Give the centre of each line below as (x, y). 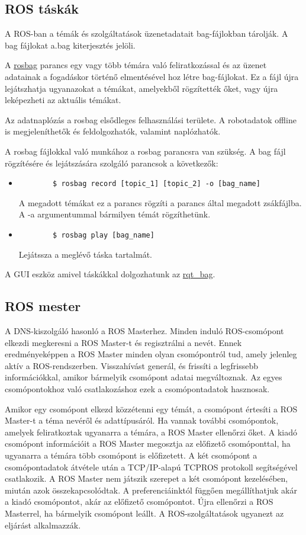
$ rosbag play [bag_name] (104, 235)
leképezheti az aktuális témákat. (63, 100)
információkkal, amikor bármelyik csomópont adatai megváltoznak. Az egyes (144, 377)
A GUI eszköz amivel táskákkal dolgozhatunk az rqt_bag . (110, 274)
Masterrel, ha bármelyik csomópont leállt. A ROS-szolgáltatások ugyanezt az (144, 513)
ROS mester (43, 306)
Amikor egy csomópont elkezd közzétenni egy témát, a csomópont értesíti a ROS (151, 409)
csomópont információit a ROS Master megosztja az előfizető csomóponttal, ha (148, 443)
